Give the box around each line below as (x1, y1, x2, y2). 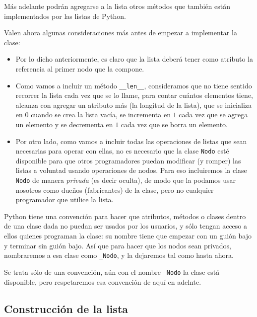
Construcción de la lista (4, 301, 128, 316)
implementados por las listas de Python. (4, 10, 126, 21)
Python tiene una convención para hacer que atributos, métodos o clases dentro (4, 211, 246, 221)
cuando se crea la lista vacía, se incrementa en (31, 109, 171, 120)
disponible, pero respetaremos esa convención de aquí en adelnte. (4, 276, 201, 287)
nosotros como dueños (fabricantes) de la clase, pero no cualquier (15, 184, 214, 195)
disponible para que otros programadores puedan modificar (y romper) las (15, 155, 241, 165)
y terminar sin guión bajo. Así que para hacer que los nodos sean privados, (4, 240, 232, 250)
